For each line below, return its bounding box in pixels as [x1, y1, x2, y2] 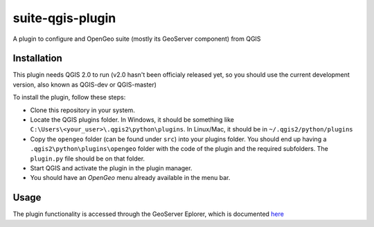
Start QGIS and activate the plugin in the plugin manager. [30, 163, 193, 172]
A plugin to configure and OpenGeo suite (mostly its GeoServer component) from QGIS [12, 35, 261, 43]
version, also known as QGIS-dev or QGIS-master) [12, 80, 157, 89]
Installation [12, 53, 62, 64]
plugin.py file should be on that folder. [30, 154, 145, 163]
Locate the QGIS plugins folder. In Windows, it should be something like [30, 116, 235, 124]
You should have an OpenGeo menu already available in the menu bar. [30, 174, 231, 182]
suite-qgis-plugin [12, 10, 116, 26]
